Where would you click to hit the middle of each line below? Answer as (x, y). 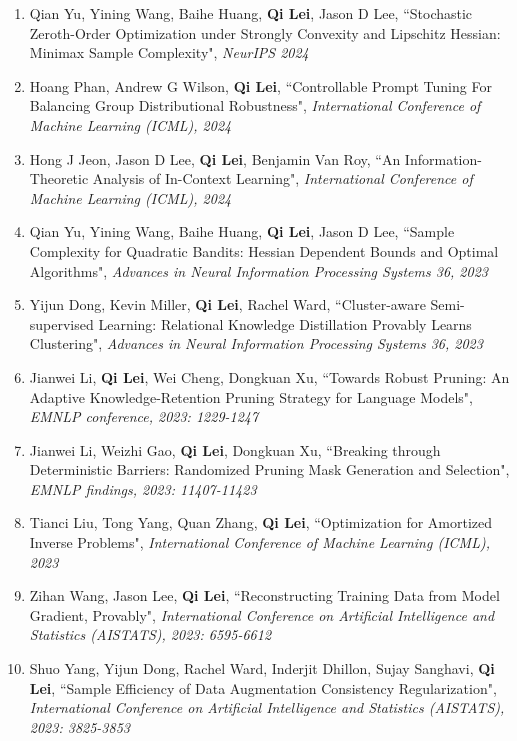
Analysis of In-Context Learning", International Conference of (282, 178)
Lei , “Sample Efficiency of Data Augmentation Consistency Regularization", (263, 687)
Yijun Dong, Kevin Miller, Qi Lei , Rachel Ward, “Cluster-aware (227, 304)
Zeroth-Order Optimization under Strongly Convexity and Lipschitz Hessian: (265, 32)
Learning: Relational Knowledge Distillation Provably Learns (285, 323)
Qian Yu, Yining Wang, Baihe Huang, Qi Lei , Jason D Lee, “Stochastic (251, 13)
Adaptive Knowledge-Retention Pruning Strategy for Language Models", (251, 396)
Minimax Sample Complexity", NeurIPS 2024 (169, 52)
